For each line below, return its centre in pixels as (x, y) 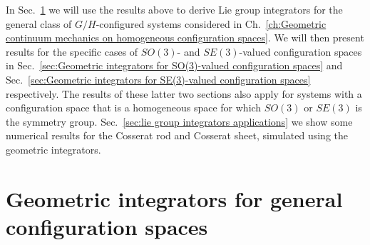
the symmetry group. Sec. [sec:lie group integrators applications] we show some (179, 121)
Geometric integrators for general (174, 198)
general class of (39, 23)
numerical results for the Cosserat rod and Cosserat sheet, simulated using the (177, 135)
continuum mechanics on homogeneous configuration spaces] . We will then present (185, 37)
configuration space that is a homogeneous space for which (134, 107)
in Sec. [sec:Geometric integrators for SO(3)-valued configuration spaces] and (174, 65)
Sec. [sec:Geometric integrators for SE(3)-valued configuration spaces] (158, 79)
